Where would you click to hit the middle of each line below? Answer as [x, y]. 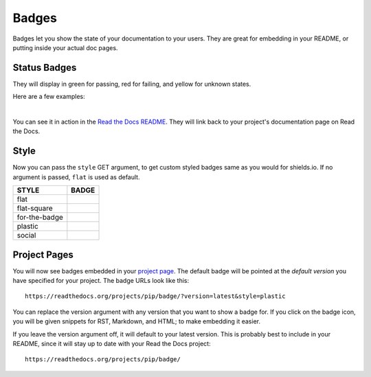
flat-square [35, 208]
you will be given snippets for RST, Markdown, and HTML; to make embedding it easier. [137, 321]
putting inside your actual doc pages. [65, 47]
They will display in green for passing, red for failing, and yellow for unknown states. [132, 84]
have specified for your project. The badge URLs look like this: [101, 281]
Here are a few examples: [49, 97]
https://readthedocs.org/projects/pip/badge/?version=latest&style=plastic [155, 296]
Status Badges [45, 68]
